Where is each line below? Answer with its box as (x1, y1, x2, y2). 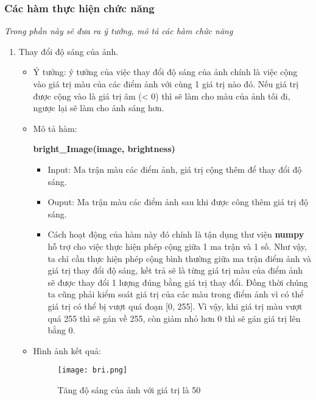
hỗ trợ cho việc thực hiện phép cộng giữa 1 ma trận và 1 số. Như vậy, (47, 239, 307, 252)
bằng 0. (47, 324, 75, 336)
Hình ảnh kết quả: (33, 344, 101, 357)
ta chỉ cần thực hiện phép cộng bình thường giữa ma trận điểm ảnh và (47, 252, 311, 264)
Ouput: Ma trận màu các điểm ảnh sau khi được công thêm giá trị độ (47, 195, 308, 208)
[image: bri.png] (57, 366, 128, 375)
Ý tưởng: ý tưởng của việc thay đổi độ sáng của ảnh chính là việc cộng (33, 65, 298, 78)
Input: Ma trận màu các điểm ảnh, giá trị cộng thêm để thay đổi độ (47, 162, 302, 175)
